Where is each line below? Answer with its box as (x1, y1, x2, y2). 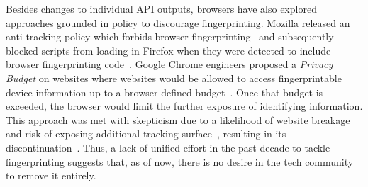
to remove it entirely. (6, 168, 96, 183)
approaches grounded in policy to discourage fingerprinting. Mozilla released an (6, 15, 350, 30)
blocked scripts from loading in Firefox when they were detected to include (6, 42, 331, 57)
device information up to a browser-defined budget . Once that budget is (6, 84, 323, 99)
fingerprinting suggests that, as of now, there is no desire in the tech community (6, 154, 354, 169)
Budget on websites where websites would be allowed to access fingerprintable (6, 70, 342, 85)
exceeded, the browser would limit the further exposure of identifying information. (6, 98, 363, 113)
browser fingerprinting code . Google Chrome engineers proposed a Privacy (6, 57, 333, 72)
